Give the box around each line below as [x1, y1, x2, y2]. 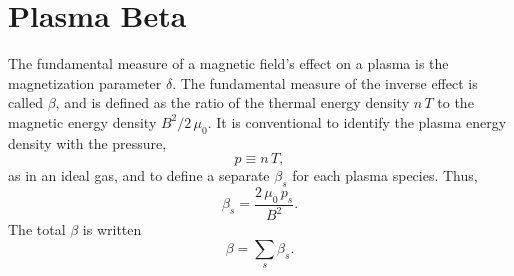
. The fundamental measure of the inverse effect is [172, 72, 478, 93]
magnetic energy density [8, 111, 157, 132]
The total [8, 219, 66, 240]
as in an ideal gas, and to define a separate [8, 165, 270, 186]
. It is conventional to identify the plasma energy [207, 111, 507, 132]
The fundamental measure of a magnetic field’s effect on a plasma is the [8, 53, 449, 74]
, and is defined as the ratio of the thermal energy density [55, 92, 410, 113]
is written [82, 219, 142, 240]
